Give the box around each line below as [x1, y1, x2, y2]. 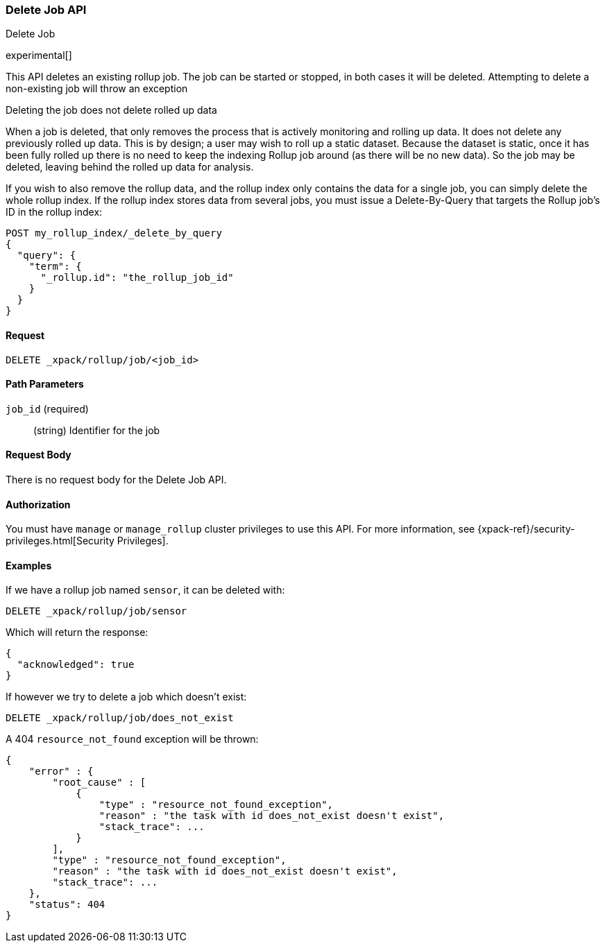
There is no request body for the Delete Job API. [6, 474, 227, 486]
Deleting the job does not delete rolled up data [6, 104, 217, 117]
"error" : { [28, 766, 94, 777]
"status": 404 [28, 899, 105, 911]
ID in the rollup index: [6, 206, 103, 218]
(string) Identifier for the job [33, 424, 160, 436]
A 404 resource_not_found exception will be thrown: [6, 733, 259, 746]
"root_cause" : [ [52, 777, 146, 788]
